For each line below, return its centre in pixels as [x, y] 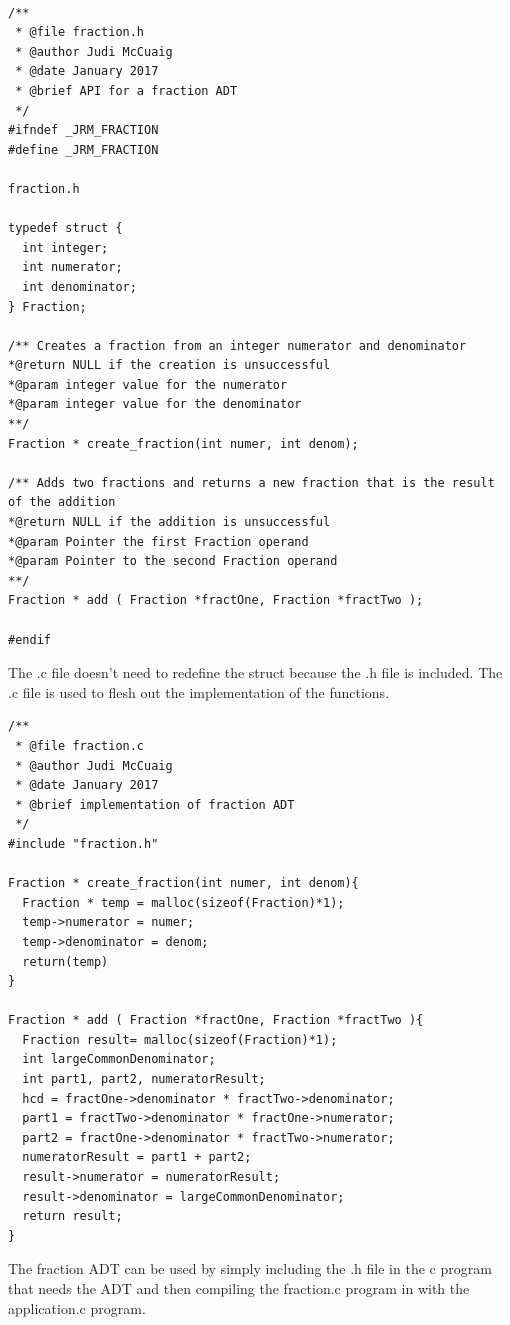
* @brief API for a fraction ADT [126, 90]
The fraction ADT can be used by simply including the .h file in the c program [250, 1268]
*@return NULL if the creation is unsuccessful [169, 365]
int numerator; [72, 267]
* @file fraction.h [80, 32]
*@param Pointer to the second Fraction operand [173, 561]
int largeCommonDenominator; [119, 1059]
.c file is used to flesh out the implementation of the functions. [199, 691]
